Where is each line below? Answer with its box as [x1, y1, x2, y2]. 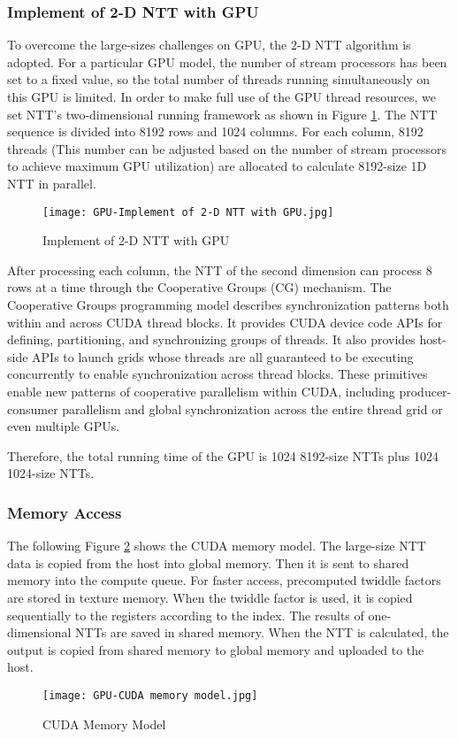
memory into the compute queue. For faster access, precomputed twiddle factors [7, 571, 441, 589]
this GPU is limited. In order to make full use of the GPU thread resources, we [7, 88, 436, 105]
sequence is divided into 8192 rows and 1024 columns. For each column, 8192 [7, 122, 424, 141]
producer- [399, 381, 452, 400]
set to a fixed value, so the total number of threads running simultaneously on [7, 70, 431, 89]
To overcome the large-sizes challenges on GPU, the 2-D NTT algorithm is [7, 35, 411, 54]
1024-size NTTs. [7, 464, 95, 482]
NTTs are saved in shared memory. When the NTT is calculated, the [75, 623, 449, 642]
